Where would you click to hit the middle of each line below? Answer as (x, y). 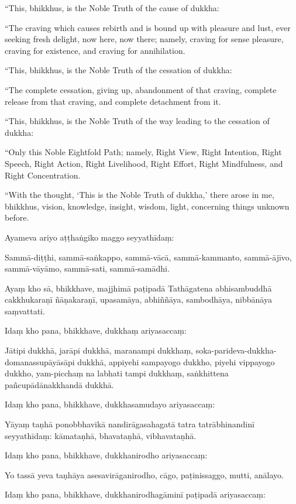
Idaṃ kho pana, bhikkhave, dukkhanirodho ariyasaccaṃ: (106, 455)
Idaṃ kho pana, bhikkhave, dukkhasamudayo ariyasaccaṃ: (110, 404)
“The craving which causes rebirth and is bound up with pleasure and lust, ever (148, 27)
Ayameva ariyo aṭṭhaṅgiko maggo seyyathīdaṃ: (90, 237)
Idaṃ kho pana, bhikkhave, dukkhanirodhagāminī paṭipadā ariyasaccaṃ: (135, 494)
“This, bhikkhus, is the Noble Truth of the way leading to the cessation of (137, 121)
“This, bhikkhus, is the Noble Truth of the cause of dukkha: (112, 8)
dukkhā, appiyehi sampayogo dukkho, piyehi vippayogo (176, 361)
